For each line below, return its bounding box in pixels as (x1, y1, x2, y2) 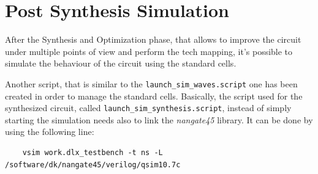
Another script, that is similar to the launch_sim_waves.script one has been (5, 77, 298, 90)
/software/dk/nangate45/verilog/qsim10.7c (5, 160, 181, 169)
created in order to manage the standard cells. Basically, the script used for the (5, 89, 303, 102)
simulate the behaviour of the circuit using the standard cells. (5, 57, 237, 70)
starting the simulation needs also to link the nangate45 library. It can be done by (5, 113, 313, 126)
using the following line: (5, 125, 94, 138)
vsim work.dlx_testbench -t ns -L (22, 148, 163, 157)
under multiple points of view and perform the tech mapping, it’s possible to (5, 45, 293, 57)
